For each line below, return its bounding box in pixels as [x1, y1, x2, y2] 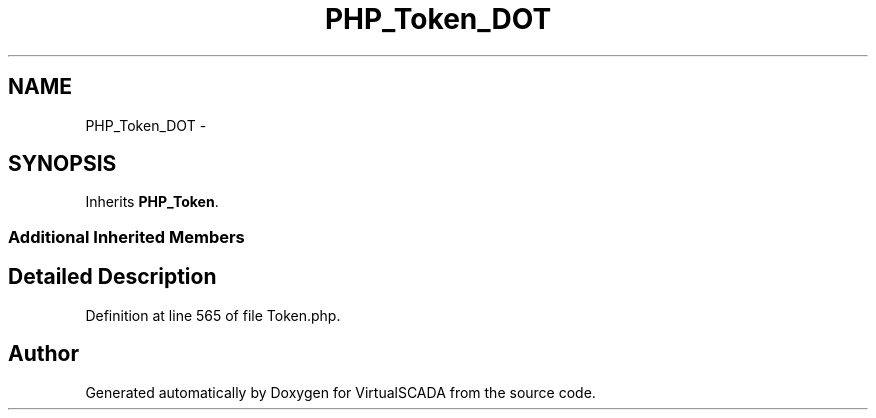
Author [8, 341, 79, 367]
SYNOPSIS [8, 151, 117, 177]
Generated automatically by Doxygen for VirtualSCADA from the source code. [85, 383, 596, 401]
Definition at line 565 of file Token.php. [85, 306, 341, 324]
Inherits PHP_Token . [85, 193, 219, 211]
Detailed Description [8, 264, 217, 290]
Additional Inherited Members [8, 226, 245, 247]
